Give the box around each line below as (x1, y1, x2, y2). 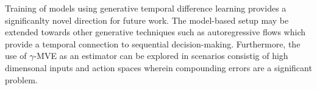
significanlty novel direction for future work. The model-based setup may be (5, 13, 289, 26)
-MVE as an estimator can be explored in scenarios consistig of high (34, 49, 288, 62)
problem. (5, 73, 38, 86)
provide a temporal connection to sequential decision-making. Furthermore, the (5, 37, 301, 50)
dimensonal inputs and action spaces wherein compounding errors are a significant (5, 61, 312, 74)
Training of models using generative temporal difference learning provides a (5, 2, 287, 14)
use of (5, 49, 27, 62)
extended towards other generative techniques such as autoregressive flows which (5, 26, 306, 38)
